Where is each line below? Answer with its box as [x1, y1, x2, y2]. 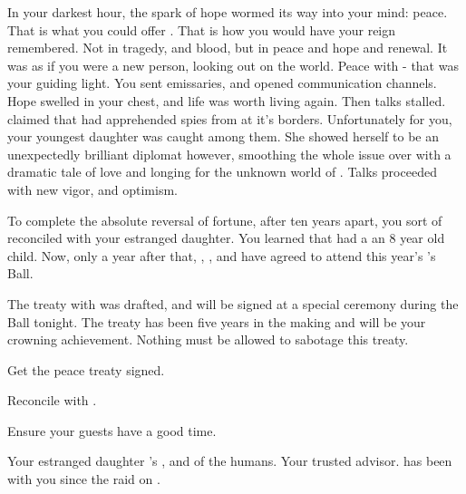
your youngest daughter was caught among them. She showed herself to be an [7, 127, 440, 146]
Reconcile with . [7, 391, 97, 410]
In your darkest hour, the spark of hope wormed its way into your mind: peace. [7, 3, 448, 21]
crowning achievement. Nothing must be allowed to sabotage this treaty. [7, 330, 409, 349]
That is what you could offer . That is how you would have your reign [7, 20, 396, 39]
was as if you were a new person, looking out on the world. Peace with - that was [7, 55, 459, 74]
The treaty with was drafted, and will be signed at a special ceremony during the [7, 294, 459, 313]
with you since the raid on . [7, 470, 160, 489]
